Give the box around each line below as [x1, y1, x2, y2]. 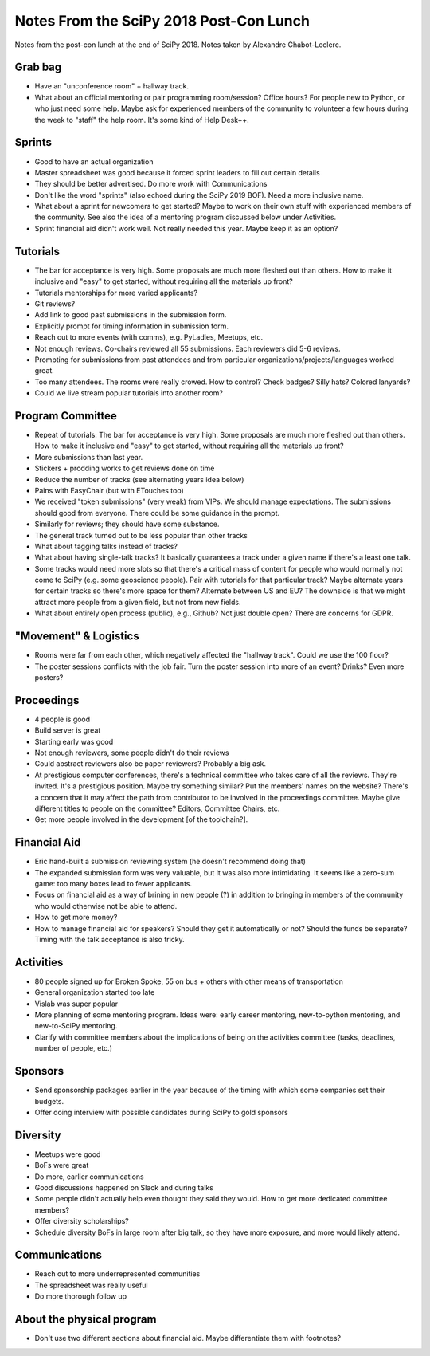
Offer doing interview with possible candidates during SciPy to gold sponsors [34, 1107, 288, 1117]
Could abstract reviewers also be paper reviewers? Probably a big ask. [34, 759, 267, 768]
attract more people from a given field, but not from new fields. [34, 597, 241, 607]
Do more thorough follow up [34, 1291, 127, 1301]
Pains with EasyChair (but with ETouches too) [34, 485, 185, 495]
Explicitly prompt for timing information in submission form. [34, 321, 229, 331]
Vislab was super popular [34, 999, 119, 1008]
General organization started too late [34, 988, 155, 997]
